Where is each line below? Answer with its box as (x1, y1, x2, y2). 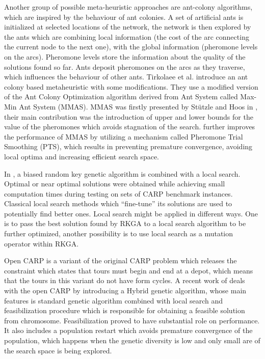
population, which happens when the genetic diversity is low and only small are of (4, 335, 260, 345)
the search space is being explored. (4, 345, 112, 355)
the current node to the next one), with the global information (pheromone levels (4, 41, 258, 52)
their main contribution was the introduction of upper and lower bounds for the (4, 111, 253, 122)
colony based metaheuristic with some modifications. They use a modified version (4, 81, 258, 92)
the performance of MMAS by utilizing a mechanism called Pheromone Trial (4, 131, 243, 142)
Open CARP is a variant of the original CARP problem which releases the (4, 255, 237, 266)
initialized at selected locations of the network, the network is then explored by (4, 21, 251, 32)
